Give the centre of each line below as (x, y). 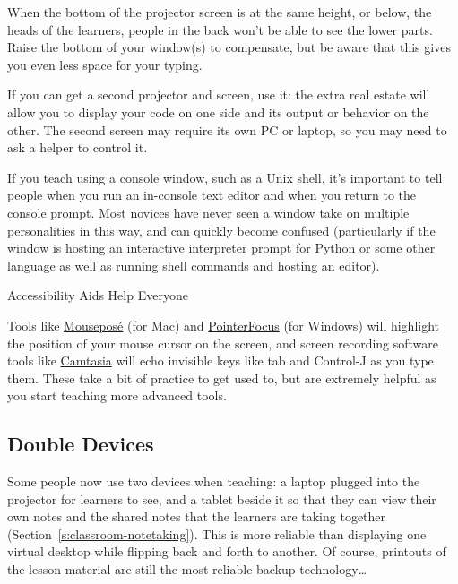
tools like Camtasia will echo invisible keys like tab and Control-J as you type (220, 361)
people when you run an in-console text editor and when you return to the (212, 195)
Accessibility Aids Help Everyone (98, 295)
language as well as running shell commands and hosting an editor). (194, 265)
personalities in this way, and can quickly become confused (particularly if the (221, 230)
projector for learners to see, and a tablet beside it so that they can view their (222, 498)
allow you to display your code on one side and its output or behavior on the (218, 112)
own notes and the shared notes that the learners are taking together (197, 516)
